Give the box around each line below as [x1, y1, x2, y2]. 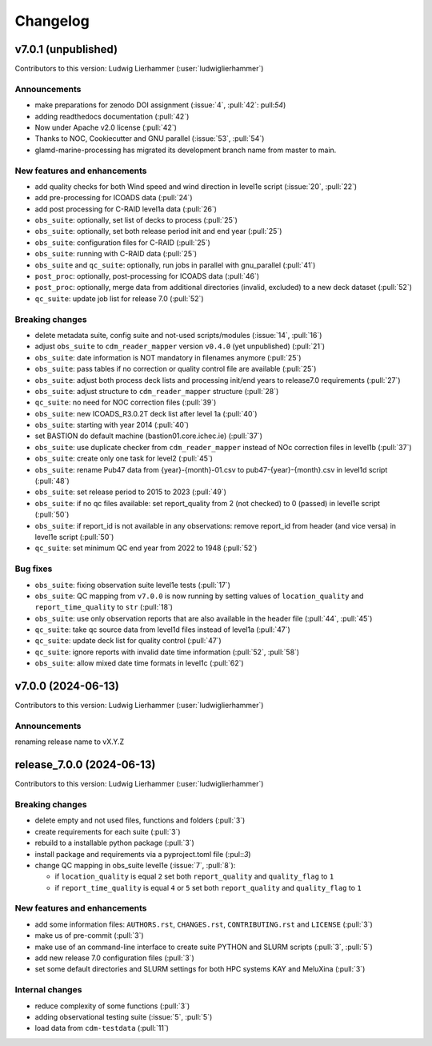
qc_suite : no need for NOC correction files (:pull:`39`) [34, 397, 217, 408]
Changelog [14, 12, 90, 30]
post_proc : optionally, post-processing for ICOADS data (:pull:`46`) [34, 272, 260, 281]
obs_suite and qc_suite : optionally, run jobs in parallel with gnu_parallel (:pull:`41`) [34, 260, 316, 270]
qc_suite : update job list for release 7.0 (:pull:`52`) [34, 293, 204, 304]
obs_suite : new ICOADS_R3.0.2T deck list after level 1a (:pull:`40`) [34, 408, 258, 418]
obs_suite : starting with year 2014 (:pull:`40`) [34, 420, 190, 430]
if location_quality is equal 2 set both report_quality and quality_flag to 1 [54, 871, 334, 881]
